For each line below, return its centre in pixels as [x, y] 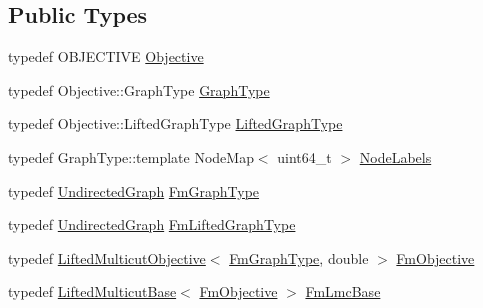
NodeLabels [395, 156]
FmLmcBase [343, 291]
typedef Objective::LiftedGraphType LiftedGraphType [175, 123]
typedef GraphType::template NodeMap [131, 156]
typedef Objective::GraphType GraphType [139, 89]
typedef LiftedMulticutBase [92, 291]
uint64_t [304, 156]
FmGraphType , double [299, 257]
